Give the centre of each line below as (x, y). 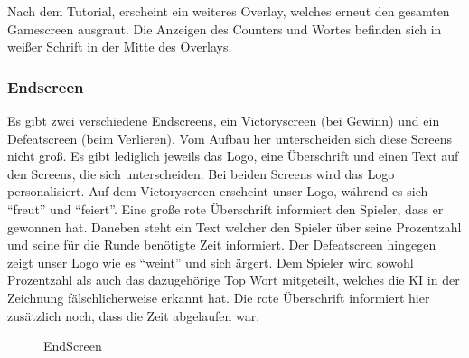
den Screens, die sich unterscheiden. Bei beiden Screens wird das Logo (201, 173)
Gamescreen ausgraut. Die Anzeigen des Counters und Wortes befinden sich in (225, 28)
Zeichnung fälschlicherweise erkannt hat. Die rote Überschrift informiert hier (219, 297)
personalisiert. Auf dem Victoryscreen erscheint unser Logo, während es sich (218, 191)
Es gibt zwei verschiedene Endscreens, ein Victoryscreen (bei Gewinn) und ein (224, 120)
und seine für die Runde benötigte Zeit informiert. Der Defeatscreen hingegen (222, 245)
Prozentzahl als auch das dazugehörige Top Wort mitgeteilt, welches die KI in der (234, 280)
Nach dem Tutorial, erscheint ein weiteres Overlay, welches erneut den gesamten (229, 11)
